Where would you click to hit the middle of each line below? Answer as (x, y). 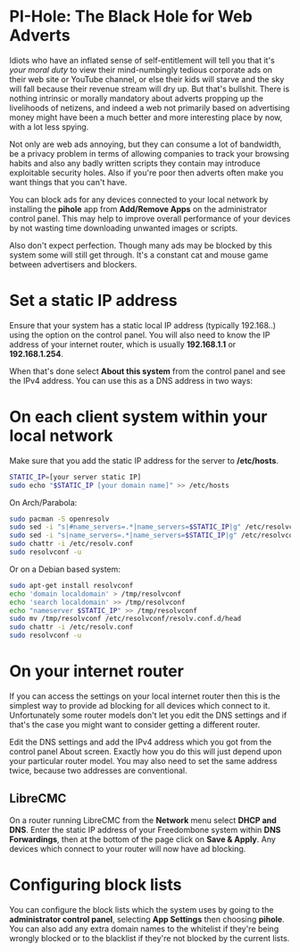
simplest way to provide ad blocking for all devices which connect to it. (140, 705)
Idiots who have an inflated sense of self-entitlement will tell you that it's (142, 60)
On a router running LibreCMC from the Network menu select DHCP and (143, 820)
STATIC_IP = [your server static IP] (75, 477)
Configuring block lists (96, 885)
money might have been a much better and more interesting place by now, (146, 117)
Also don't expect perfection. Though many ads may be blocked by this (141, 245)
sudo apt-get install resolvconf (71, 585)
